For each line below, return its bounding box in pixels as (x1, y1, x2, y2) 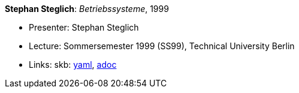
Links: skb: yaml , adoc (29, 59, 117, 70)
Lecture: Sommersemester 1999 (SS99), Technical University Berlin (29, 41, 295, 51)
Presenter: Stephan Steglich (29, 22, 139, 32)
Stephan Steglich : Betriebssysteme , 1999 (5, 4, 169, 14)
